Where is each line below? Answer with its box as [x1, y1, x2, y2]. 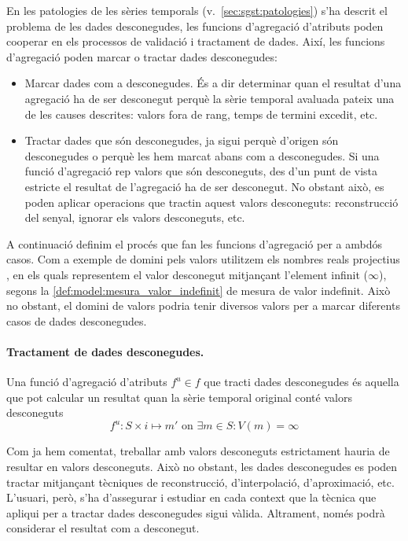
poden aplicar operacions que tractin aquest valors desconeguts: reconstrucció [24, 193, 399, 210]
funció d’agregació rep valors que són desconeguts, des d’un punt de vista [24, 163, 377, 179]
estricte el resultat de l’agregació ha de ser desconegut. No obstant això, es [24, 178, 384, 194]
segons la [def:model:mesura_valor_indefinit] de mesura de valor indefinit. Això [6, 282, 391, 298]
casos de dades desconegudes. [6, 312, 147, 329]
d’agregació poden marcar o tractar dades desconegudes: [6, 48, 278, 64]
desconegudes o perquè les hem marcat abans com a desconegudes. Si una [24, 147, 380, 164]
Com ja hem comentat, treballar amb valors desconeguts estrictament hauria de [6, 443, 390, 459]
